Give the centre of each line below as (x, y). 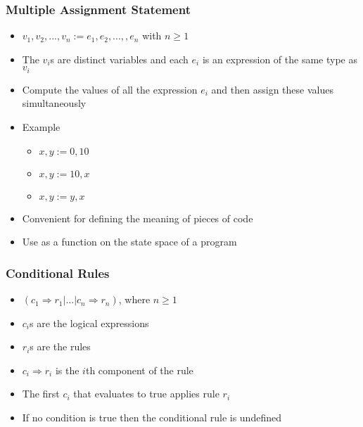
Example (41, 127)
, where (134, 299)
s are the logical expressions (89, 323)
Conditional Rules (58, 273)
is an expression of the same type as (280, 59)
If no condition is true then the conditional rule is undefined (152, 418)
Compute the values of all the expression (110, 89)
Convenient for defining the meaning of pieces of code (138, 218)
